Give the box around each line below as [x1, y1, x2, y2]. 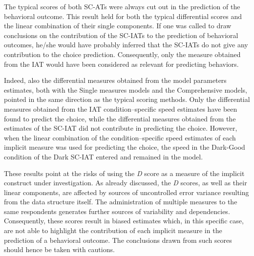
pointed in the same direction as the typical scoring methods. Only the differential [4, 94, 250, 104]
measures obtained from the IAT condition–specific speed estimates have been [4, 103, 237, 114]
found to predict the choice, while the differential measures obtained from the [4, 113, 236, 123]
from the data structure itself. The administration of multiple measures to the [4, 197, 237, 207]
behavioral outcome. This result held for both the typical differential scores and [4, 11, 242, 21]
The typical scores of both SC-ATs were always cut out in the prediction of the [4, 1, 240, 11]
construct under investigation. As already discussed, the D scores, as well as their [4, 177, 247, 188]
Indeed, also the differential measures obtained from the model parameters [4, 75, 227, 85]
